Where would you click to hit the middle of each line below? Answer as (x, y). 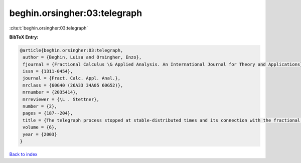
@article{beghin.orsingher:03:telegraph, (71, 50)
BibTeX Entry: (24, 37)
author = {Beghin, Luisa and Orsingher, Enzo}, (82, 57)
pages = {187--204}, (48, 113)
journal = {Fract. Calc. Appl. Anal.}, (71, 78)
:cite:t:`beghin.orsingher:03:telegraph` (49, 28)
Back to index (23, 154)
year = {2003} (40, 134)
